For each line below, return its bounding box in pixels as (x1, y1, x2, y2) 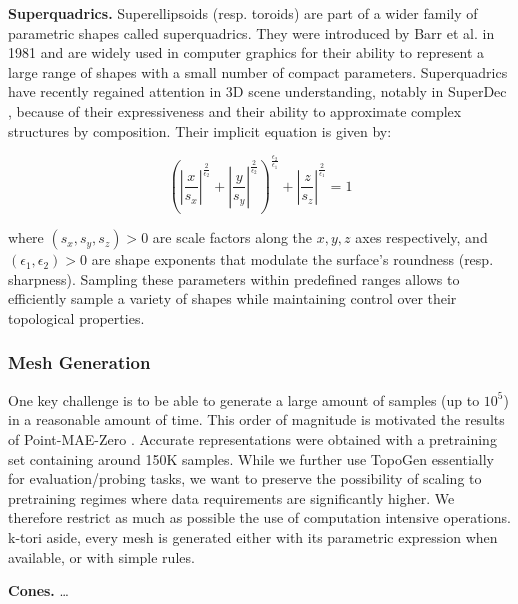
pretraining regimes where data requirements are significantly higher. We (8, 487, 455, 508)
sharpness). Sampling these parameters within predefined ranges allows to (8, 268, 460, 289)
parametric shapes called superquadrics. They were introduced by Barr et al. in (8, 22, 495, 43)
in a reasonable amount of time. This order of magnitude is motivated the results (8, 409, 505, 430)
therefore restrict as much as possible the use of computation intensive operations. (8, 507, 511, 528)
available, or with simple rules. (8, 546, 195, 567)
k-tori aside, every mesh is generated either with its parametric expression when (8, 526, 498, 547)
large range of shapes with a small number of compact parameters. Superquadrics (8, 61, 508, 82)
